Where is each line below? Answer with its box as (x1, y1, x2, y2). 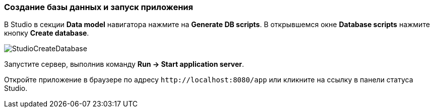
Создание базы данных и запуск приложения (4, 2, 193, 12)
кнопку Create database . (4, 29, 89, 38)
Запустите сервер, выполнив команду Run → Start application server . (4, 60, 244, 69)
